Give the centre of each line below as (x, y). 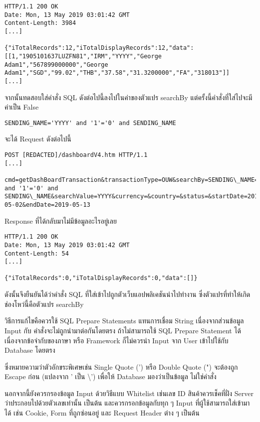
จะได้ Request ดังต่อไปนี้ (38, 139)
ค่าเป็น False (22, 107)
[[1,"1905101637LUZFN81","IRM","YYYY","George (83, 56)
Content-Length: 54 (37, 253)
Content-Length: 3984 (40, 23)
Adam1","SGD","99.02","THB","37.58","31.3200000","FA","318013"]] (117, 73)
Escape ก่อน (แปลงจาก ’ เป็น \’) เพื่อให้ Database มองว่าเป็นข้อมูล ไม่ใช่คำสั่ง (111, 376)
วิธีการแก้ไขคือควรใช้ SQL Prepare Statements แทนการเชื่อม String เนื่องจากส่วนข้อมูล (124, 321)
